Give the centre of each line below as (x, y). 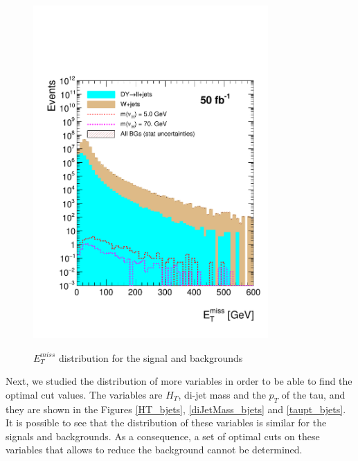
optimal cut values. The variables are (84, 394)
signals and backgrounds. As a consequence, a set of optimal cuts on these (163, 436)
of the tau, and (313, 394)
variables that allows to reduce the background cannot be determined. (154, 450)
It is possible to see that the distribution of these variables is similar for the (166, 423)
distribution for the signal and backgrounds (151, 357)
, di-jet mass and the (222, 394)
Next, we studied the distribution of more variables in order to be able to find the (179, 381)
